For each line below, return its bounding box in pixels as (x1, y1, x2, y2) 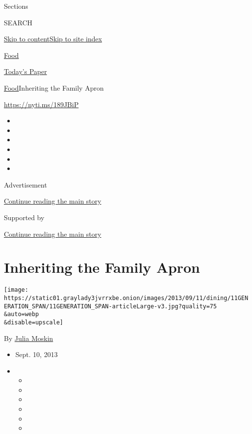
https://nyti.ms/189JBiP (4, 99, 79, 109)
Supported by (4, 212, 44, 222)
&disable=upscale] (4, 319, 63, 326)
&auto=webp (4, 311, 39, 318)
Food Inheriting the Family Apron (4, 82, 104, 93)
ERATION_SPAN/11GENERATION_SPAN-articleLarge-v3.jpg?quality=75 (4, 302, 217, 310)
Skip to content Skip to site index (4, 34, 102, 44)
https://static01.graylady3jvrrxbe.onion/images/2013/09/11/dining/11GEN (4, 294, 249, 302)
